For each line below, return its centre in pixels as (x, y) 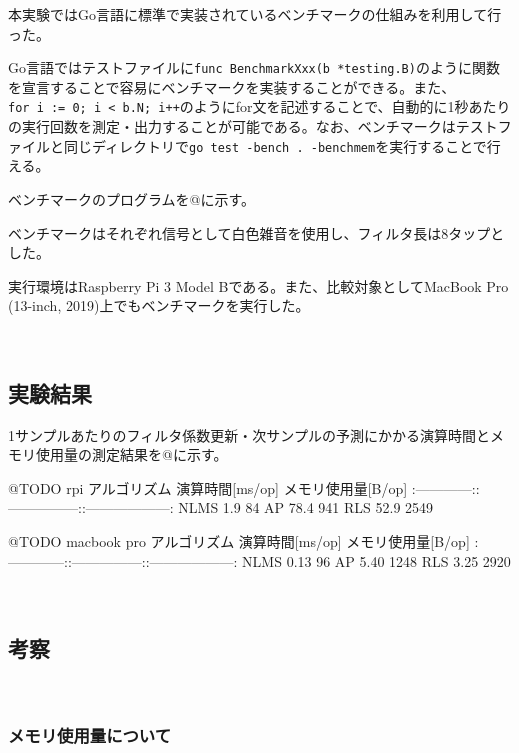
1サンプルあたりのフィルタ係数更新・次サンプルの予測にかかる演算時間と (249, 434)
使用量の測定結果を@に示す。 (131, 454)
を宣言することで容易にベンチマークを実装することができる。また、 (232, 86)
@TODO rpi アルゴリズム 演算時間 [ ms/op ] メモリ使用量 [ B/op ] (208, 487)
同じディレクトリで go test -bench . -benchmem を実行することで (275, 145)
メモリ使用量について (90, 734)
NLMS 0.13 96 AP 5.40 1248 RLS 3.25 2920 (376, 560)
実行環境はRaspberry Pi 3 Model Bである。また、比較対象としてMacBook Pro (258, 285)
